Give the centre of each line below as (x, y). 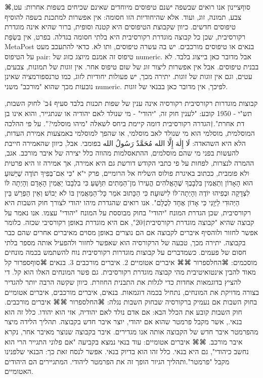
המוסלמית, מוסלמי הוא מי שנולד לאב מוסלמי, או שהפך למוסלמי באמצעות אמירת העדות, (130, 133)
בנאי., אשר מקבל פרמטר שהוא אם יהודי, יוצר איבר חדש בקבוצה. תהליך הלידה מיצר (123, 322)
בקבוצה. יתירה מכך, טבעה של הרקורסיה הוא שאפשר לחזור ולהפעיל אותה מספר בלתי (125, 242)
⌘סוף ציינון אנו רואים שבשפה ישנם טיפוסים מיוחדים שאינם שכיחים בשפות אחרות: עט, (127, 7)
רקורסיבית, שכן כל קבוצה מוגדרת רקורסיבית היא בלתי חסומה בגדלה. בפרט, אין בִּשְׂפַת (125, 36)
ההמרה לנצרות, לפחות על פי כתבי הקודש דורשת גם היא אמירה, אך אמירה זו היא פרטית (129, 162)
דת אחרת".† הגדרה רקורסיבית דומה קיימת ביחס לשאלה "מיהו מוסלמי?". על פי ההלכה (125, 123)
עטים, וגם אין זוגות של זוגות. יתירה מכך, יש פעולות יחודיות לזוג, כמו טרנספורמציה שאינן (128, 76)
